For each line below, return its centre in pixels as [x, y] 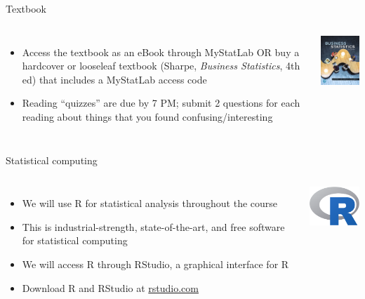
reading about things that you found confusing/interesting [147, 116]
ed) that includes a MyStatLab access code [114, 79]
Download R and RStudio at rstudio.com [110, 287]
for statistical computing [75, 240]
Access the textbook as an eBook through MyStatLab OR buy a [161, 52]
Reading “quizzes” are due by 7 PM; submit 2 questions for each [161, 103]
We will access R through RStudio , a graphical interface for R [155, 264]
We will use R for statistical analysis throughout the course [150, 203]
